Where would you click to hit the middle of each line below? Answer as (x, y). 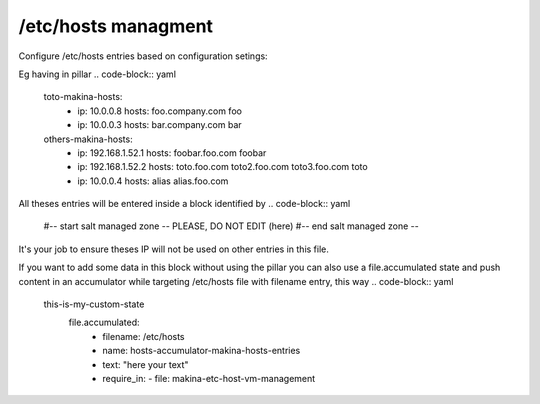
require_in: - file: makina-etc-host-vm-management (209, 378)
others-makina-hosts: (88, 139)
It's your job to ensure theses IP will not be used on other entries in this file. (174, 249)
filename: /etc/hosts (143, 336)
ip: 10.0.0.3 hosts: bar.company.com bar (159, 125)
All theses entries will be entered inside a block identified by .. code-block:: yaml (184, 204)
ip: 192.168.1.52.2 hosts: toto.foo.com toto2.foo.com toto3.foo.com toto (223, 167)
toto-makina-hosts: (83, 97)
